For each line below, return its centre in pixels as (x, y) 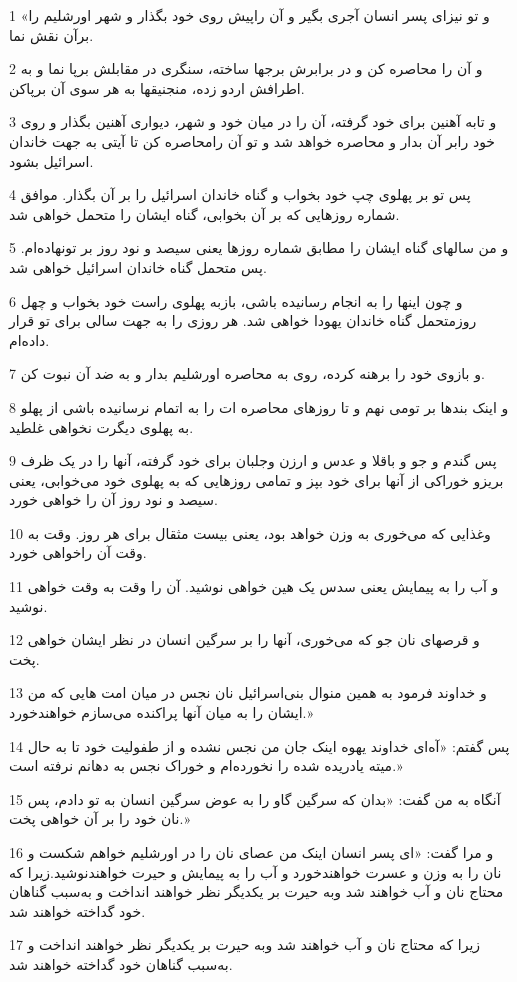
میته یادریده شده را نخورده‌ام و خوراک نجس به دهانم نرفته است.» (206, 765)
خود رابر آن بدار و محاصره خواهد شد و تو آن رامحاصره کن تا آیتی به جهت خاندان (252, 140)
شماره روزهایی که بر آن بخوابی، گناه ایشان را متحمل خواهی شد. (204, 213)
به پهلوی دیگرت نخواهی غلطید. (101, 426)
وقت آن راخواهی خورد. (78, 552)
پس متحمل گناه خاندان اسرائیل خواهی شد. (138, 266)
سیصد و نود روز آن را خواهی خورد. (113, 499)
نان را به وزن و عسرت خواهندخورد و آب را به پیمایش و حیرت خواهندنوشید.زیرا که (255, 871)
